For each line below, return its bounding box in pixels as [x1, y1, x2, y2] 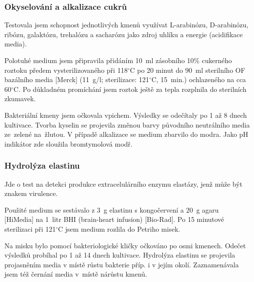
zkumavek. [4, 93, 36, 104]
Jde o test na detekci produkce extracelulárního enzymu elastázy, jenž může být [4, 178, 243, 189]
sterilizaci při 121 [4, 223, 56, 234]
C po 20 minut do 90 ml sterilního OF [130, 65, 245, 75]
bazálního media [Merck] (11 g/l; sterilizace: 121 [4, 74, 149, 85]
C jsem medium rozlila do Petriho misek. [58, 223, 180, 234]
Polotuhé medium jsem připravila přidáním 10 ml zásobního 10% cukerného [4, 55, 232, 65]
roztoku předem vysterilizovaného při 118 [4, 65, 128, 75]
